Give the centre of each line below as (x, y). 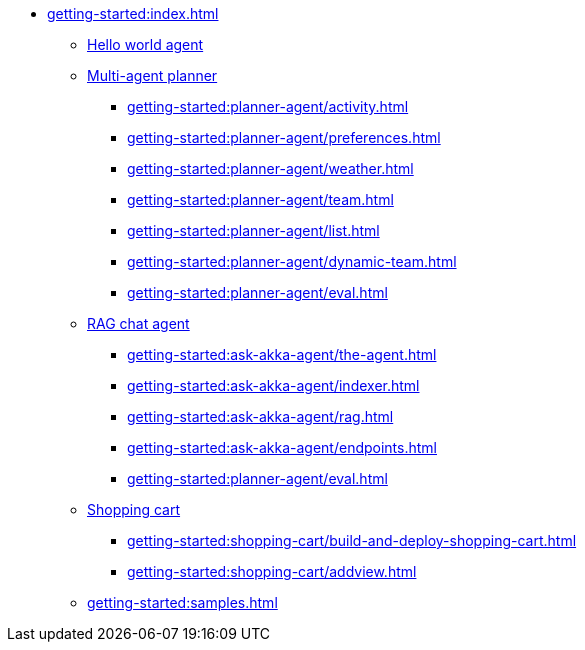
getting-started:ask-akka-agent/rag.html (260, 416)
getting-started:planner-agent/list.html (253, 230)
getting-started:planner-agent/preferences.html (284, 137)
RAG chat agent (138, 323)
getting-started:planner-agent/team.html (260, 199)
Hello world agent (145, 44)
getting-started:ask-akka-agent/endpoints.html (282, 447)
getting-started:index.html (133, 13)
